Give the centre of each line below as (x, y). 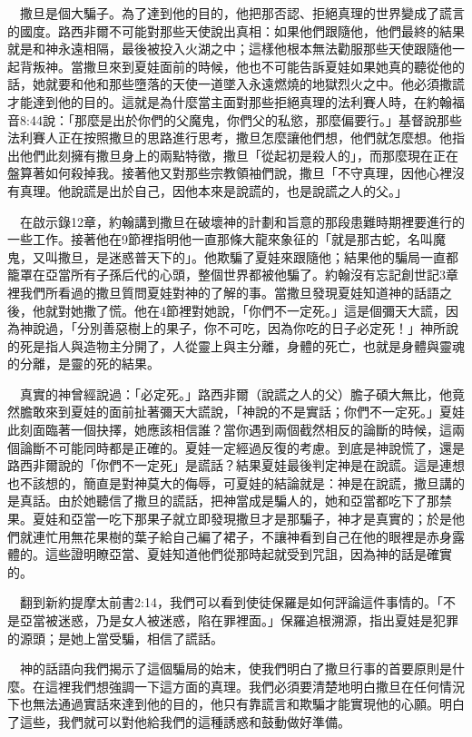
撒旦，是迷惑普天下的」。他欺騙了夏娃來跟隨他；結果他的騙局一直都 (258, 256)
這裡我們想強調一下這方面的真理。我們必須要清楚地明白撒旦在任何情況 (255, 686)
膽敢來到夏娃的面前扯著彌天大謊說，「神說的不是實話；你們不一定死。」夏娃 (242, 412)
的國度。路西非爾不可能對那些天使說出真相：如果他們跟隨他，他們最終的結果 (236, 30)
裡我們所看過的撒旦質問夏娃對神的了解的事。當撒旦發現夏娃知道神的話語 (223, 292)
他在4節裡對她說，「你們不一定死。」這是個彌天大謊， (290, 310)
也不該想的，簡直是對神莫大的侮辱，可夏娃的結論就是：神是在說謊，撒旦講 (230, 482)
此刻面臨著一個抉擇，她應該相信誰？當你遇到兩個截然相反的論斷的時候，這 (230, 430)
